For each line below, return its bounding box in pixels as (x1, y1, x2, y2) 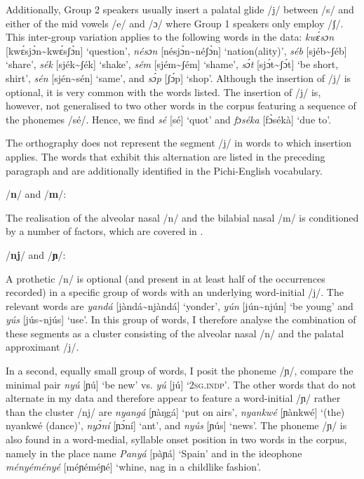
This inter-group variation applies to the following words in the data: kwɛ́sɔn (6, 29, 335, 44)
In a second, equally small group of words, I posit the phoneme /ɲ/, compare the (6, 363, 353, 378)
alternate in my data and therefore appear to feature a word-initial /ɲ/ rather (6, 391, 341, 405)
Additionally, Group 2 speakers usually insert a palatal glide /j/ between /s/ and (6, 2, 354, 16)
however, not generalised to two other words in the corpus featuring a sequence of (6, 98, 356, 113)
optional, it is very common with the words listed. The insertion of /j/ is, (6, 84, 321, 99)
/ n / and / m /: (6, 187, 67, 201)
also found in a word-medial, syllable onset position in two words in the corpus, (6, 432, 347, 447)
